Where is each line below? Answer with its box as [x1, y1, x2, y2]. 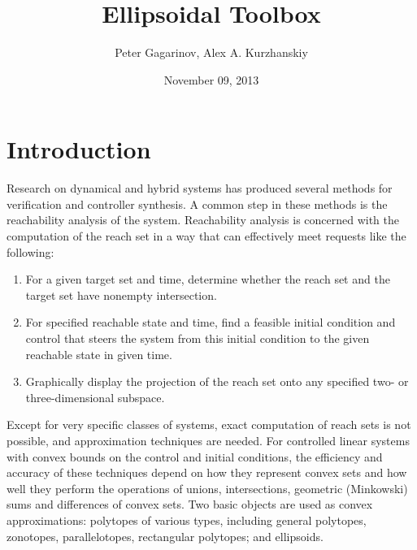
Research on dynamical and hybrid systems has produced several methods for [7, 180, 393, 197]
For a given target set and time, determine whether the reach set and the [25, 271, 390, 288]
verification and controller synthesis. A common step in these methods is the [7, 195, 388, 212]
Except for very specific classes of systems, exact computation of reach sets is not [7, 416, 411, 433]
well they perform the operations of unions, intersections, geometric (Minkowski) [7, 479, 408, 496]
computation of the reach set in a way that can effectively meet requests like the [7, 227, 406, 245]
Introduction [7, 132, 151, 166]
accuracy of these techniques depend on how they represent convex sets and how [7, 464, 407, 481]
